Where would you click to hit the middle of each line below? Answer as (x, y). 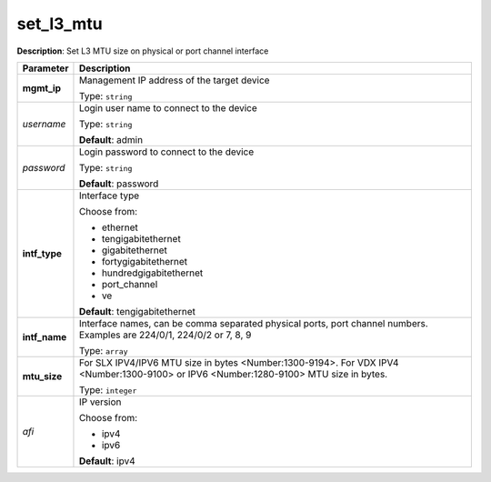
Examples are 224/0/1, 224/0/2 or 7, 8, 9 (165, 335)
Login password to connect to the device (166, 152)
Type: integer (108, 389)
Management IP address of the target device (174, 80)
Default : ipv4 (107, 461)
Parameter (45, 68)
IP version (100, 402)
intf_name (45, 336)
